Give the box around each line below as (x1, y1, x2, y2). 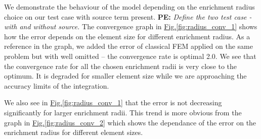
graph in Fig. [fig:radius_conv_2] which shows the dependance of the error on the (4, 117, 256, 127)
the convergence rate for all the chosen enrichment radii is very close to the (4, 60, 237, 71)
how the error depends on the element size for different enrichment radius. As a (4, 31, 250, 41)
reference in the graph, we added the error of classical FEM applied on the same (4, 41, 253, 51)
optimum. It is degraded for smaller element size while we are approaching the (4, 71, 247, 81)
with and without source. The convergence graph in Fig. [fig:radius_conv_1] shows (4, 21, 257, 32)
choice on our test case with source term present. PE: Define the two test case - (4, 11, 252, 22)
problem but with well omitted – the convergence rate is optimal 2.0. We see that (4, 50, 256, 61)
